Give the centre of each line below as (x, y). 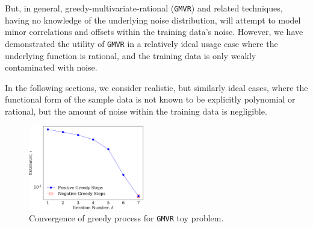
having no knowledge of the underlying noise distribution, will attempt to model (153, 20)
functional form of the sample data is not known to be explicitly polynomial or (150, 99)
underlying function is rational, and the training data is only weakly (131, 55)
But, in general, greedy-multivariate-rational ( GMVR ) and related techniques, (144, 8)
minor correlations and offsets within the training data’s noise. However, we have (154, 32)
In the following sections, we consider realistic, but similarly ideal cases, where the (156, 87)
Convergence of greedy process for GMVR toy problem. (126, 218)
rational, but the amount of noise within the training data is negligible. (136, 111)
